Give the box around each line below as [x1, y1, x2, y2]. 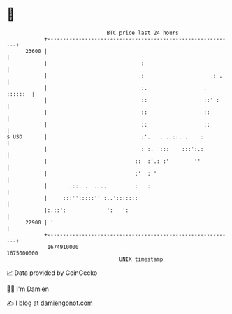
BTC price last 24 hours [106, 29, 179, 36]
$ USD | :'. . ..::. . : [6, 133, 204, 141]
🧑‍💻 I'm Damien [6, 285, 50, 293]
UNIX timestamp [119, 255, 164, 263]
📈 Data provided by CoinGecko [6, 269, 98, 277]
